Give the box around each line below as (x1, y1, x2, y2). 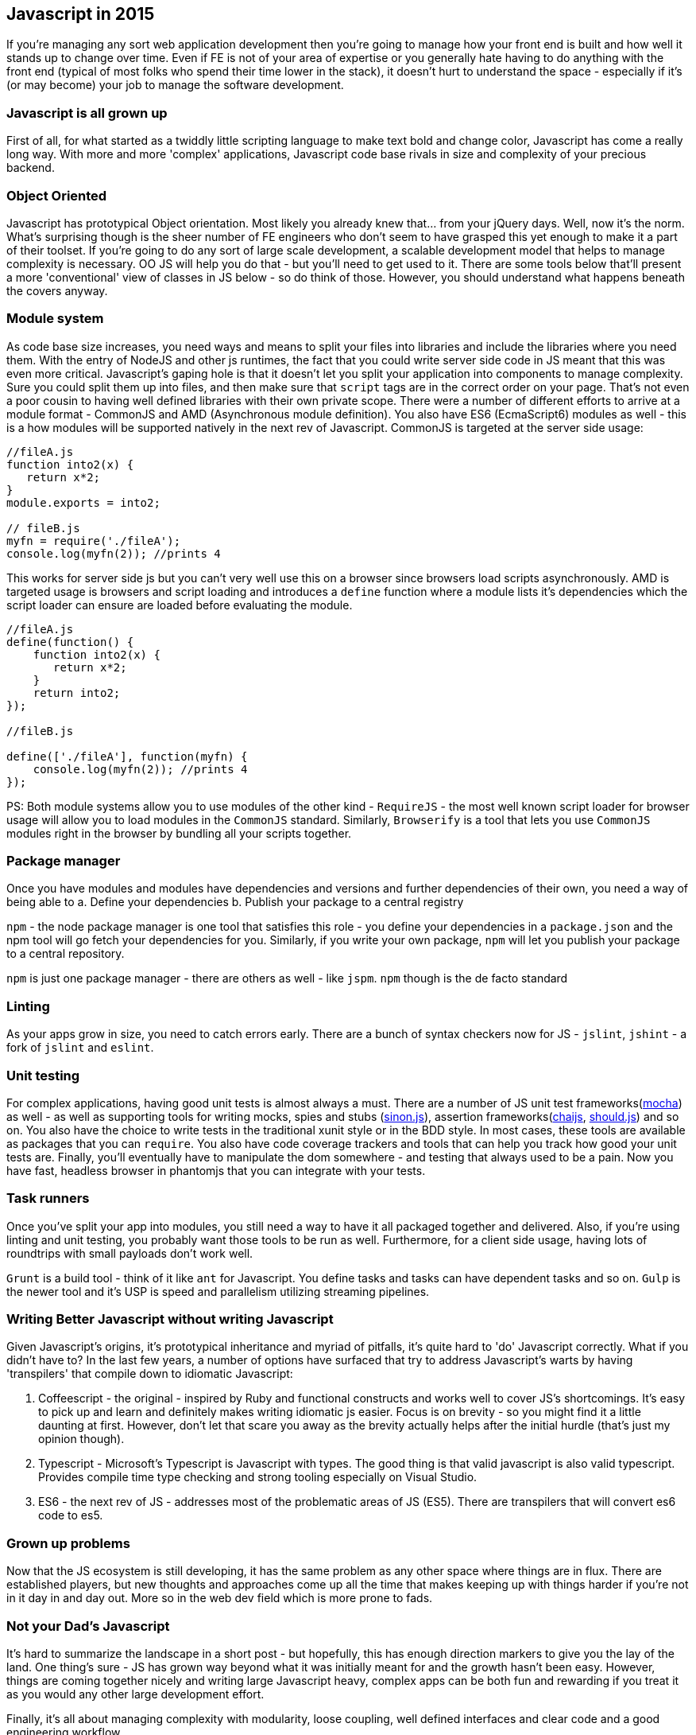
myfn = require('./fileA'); (6, 534, 181, 547)
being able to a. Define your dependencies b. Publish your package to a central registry (6, 895, 464, 909)
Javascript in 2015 (6, 4, 155, 24)
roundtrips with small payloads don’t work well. (6, 1246, 253, 1260)
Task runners (6, 1190, 90, 1207)
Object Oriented (6, 187, 107, 204)
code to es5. (38, 1508, 103, 1523)
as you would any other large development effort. (6, 1686, 265, 1701)
